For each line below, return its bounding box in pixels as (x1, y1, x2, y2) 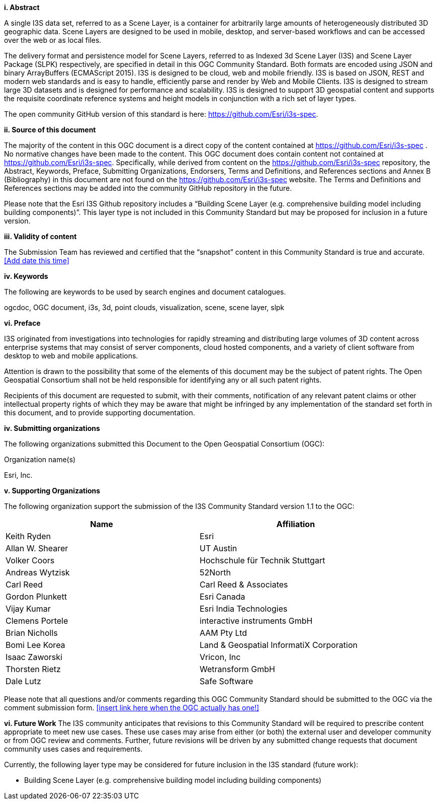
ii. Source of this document (4, 125, 96, 134)
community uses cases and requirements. (4, 745, 143, 753)
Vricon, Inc (200, 652, 241, 662)
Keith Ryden (6, 531, 51, 541)
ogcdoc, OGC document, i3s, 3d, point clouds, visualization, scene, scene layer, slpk (4, 303, 285, 312)
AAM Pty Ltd (200, 628, 247, 638)
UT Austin (200, 543, 237, 553)
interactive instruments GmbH (200, 616, 313, 626)
